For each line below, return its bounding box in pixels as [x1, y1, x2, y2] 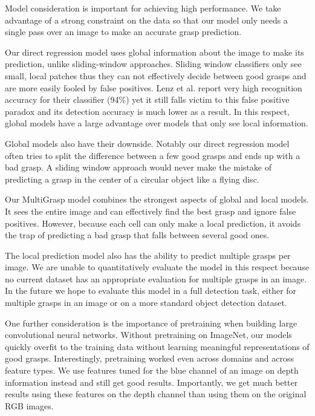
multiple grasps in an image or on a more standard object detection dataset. [5, 296, 287, 309]
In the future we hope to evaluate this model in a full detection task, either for [5, 284, 297, 297]
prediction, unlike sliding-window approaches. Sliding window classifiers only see [5, 57, 302, 70]
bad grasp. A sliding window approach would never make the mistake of [5, 161, 271, 174]
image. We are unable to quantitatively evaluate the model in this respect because [5, 261, 310, 273]
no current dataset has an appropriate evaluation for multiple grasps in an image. [5, 272, 307, 285]
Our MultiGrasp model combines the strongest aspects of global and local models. [5, 193, 309, 206]
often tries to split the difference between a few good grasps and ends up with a [5, 149, 300, 161]
